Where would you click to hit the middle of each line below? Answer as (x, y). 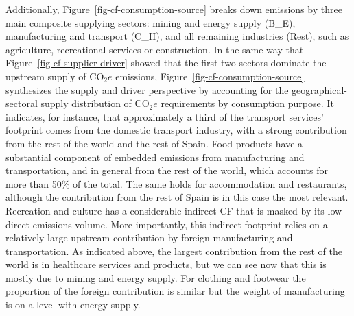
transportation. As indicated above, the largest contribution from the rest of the (174, 251)
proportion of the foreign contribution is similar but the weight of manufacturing (175, 291)
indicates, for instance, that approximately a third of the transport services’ (165, 116)
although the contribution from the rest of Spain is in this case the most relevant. (177, 197)
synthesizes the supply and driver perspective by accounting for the (147, 89)
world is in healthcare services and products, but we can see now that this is (166, 264)
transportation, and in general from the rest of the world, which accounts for (167, 170)
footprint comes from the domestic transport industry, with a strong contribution (176, 130)
